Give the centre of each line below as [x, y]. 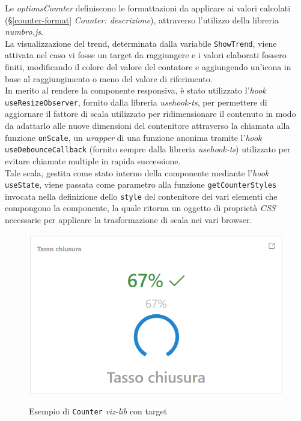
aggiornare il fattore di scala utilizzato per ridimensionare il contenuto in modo [150, 114]
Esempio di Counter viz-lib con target [98, 411]
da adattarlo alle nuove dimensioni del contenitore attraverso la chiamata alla [147, 126]
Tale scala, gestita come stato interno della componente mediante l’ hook [137, 172]
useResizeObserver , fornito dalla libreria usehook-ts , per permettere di [136, 102]
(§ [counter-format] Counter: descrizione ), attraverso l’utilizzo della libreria [142, 19]
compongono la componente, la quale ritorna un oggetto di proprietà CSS [140, 208]
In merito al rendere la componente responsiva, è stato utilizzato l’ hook [135, 90]
